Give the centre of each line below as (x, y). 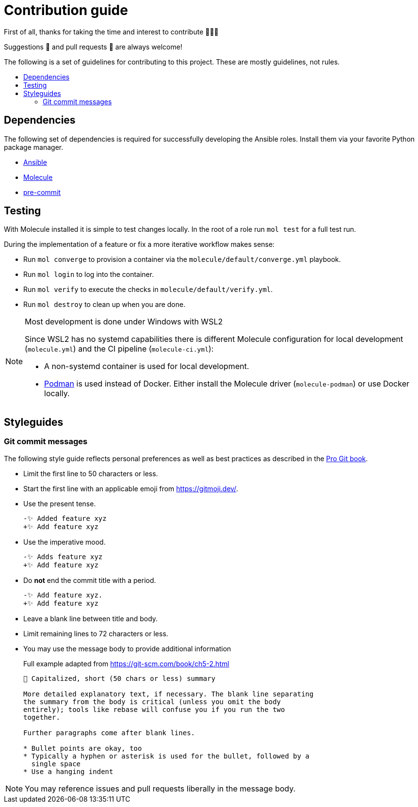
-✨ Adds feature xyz (63, 557)
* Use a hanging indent (68, 771)
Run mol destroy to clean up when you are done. (104, 305)
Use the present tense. (60, 503)
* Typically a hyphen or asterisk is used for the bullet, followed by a (167, 756)
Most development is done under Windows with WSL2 (124, 322)
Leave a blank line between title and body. (91, 618)
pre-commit (42, 192)
